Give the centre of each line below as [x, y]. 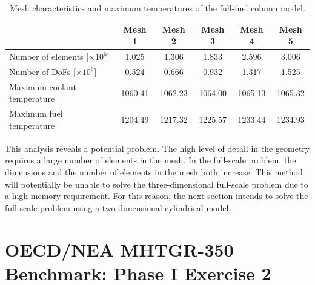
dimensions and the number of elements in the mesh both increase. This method [154, 172]
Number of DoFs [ [42, 71]
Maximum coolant [43, 86]
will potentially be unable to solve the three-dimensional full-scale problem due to [157, 184]
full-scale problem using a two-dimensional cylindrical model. [118, 207]
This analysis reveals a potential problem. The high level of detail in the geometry [157, 148]
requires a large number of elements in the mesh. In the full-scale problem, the [151, 160]
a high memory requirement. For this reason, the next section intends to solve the [157, 196]
